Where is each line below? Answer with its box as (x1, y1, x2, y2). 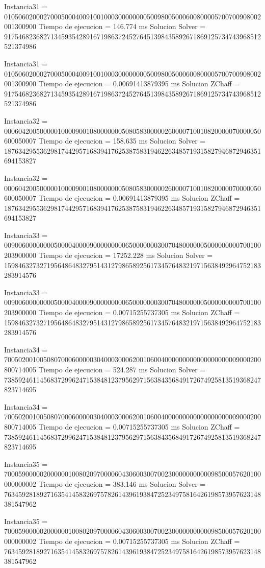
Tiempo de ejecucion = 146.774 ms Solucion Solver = (38, 21, 206, 32)
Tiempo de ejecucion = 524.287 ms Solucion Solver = (38, 364, 206, 374)
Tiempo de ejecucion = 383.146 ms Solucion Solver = (38, 478, 206, 489)
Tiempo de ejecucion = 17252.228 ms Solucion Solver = (38, 250, 213, 261)
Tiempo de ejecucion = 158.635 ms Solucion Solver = (38, 135, 206, 146)
